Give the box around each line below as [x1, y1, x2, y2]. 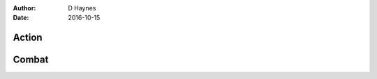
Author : [13, 4, 36, 12]
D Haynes [68, 4, 96, 12]
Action [13, 32, 43, 44]
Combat [13, 54, 49, 66]
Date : [13, 14, 29, 22]
